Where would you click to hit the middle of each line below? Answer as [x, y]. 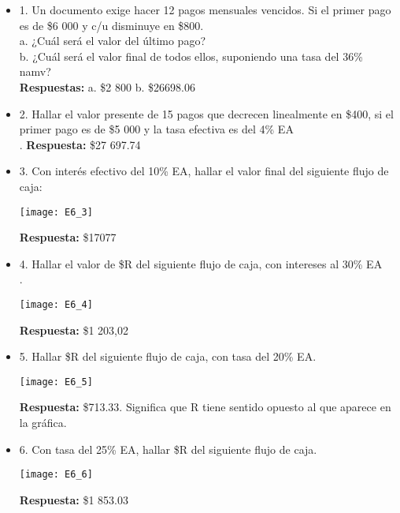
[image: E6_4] [56, 304]
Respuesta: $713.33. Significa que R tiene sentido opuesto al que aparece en [205, 407]
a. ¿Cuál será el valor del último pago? [112, 41]
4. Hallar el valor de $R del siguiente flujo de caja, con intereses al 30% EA [201, 263]
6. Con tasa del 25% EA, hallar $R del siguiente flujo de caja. [168, 449]
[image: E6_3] [56, 212]
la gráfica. [43, 423]
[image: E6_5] [56, 382]
